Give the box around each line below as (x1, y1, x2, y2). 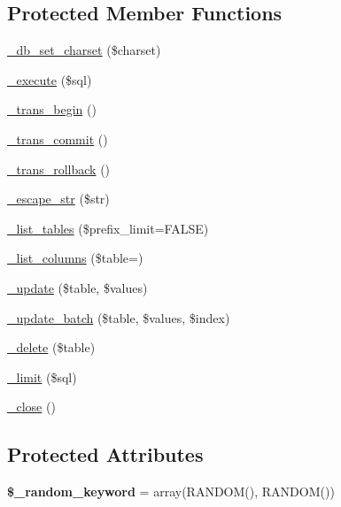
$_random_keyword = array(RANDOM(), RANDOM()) (7, 482, 335, 501)
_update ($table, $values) (7, 278, 148, 296)
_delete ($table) (7, 338, 96, 357)
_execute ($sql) (7, 70, 92, 88)
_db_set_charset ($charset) (7, 41, 161, 59)
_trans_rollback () (7, 159, 111, 178)
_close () (7, 397, 56, 416)
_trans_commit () (7, 129, 108, 148)
